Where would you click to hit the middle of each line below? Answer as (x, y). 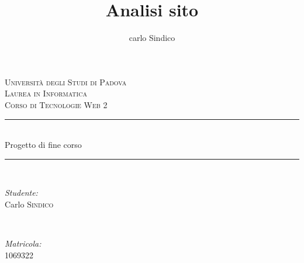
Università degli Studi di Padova (66, 82)
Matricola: (23, 243)
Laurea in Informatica (46, 93)
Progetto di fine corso (43, 145)
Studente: (21, 193)
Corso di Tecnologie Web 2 (56, 104)
